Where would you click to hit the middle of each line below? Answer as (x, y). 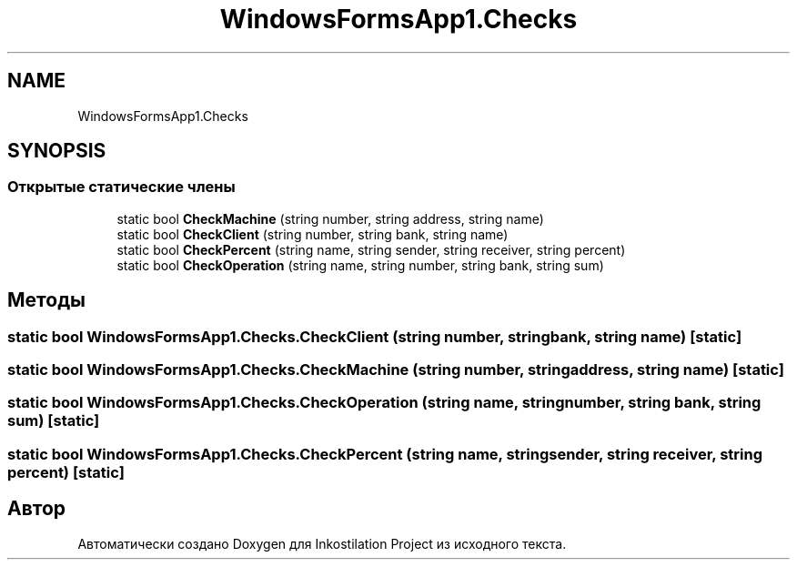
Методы (46, 300)
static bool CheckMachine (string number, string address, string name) (330, 218)
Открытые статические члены (121, 187)
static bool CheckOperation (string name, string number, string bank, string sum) (360, 265)
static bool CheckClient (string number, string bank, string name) (313, 234)
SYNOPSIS (57, 151)
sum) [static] (54, 421)
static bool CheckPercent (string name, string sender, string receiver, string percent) (371, 249)
